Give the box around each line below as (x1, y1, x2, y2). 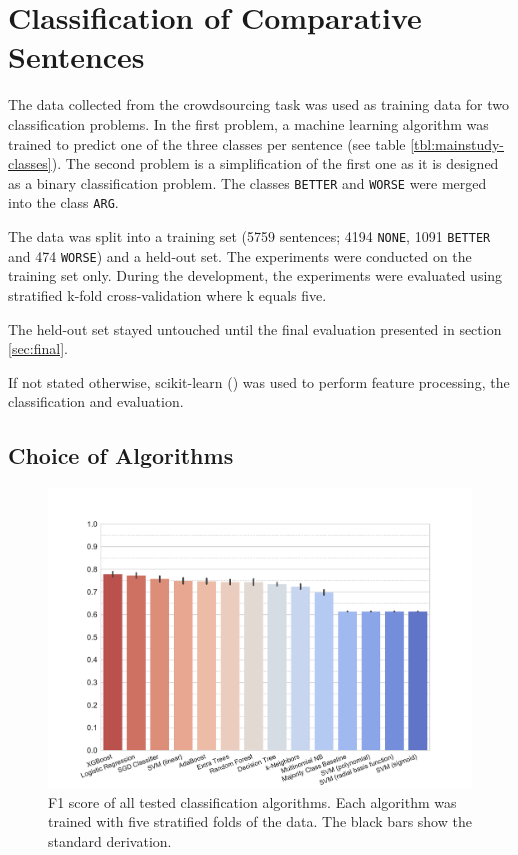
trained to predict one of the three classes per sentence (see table (8, 133, 406, 154)
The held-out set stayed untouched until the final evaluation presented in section (8, 318, 502, 339)
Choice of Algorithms (8, 440, 234, 471)
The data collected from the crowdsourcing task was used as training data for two (8, 94, 510, 115)
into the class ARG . (8, 192, 119, 213)
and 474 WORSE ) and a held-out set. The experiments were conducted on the (8, 245, 472, 266)
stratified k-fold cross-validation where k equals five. (8, 284, 327, 305)
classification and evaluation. (8, 391, 184, 412)
